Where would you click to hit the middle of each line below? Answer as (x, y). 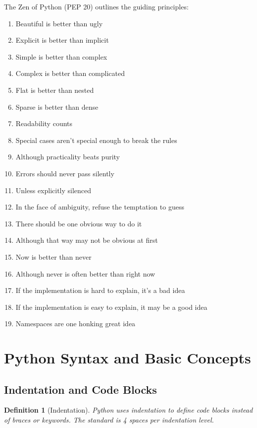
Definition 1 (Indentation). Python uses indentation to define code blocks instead (128, 410)
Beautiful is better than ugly (59, 23)
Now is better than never (53, 256)
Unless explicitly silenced (53, 190)
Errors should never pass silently (65, 173)
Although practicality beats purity (68, 157)
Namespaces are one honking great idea (76, 323)
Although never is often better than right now (85, 273)
